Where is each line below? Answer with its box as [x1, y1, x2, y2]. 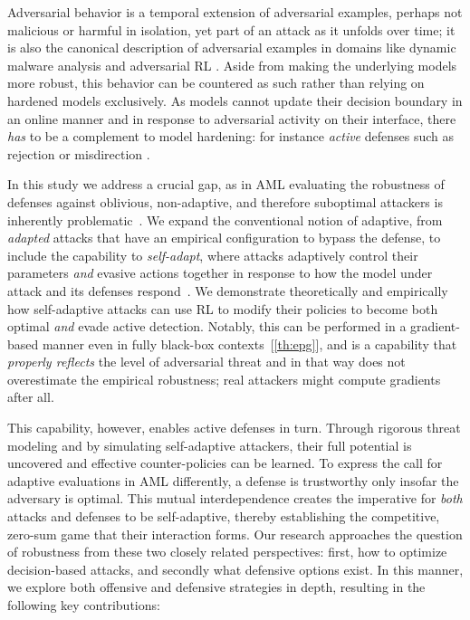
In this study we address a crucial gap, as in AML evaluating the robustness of [7, 175, 445, 194]
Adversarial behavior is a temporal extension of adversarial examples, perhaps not [7, 3, 463, 21]
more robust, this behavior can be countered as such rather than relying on [7, 73, 425, 92]
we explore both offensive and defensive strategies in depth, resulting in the [7, 577, 426, 596]
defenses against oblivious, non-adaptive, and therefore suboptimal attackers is [7, 192, 443, 211]
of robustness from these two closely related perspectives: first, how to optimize [7, 542, 447, 561]
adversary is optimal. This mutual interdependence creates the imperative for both [7, 489, 463, 508]
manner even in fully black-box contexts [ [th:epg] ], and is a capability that [42, 334, 457, 353]
